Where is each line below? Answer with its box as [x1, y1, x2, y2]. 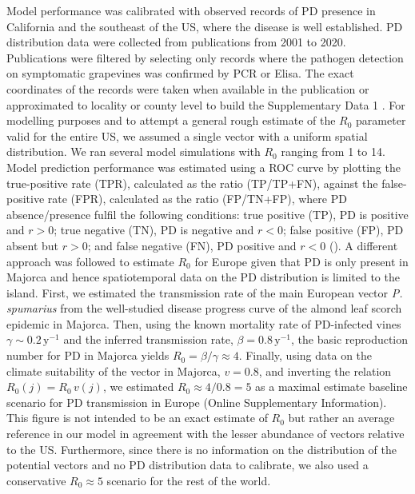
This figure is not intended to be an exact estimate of [6, 409, 268, 426]
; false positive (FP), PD [283, 221, 404, 238]
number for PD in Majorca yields [6, 347, 170, 364]
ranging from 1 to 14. [281, 143, 385, 160]
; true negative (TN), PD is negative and [54, 221, 254, 238]
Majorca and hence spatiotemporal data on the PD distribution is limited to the [6, 269, 400, 285]
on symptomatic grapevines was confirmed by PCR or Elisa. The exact [6, 65, 354, 82]
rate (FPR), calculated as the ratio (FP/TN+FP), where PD [47, 190, 347, 207]
